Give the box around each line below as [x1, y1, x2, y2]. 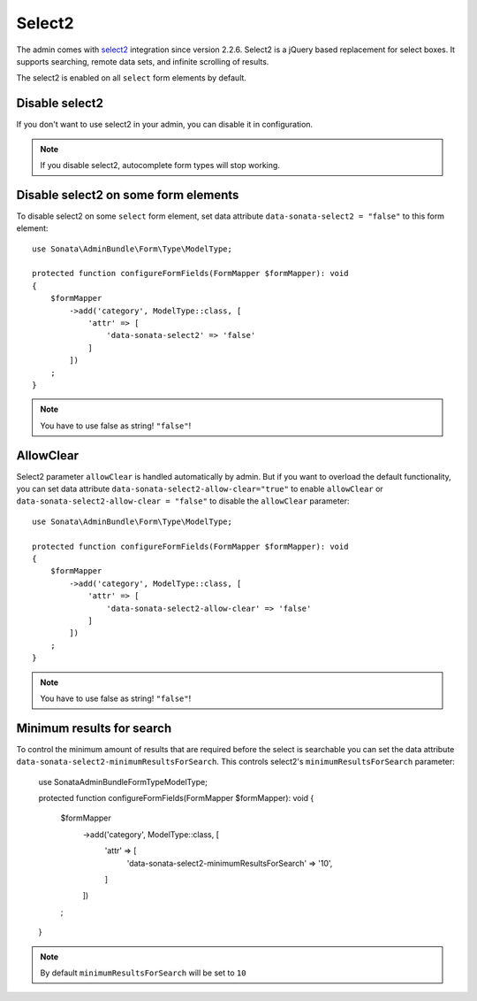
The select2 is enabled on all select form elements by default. [16, 73, 247, 83]
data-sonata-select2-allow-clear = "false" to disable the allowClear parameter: [16, 496, 350, 506]
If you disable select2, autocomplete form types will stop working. [40, 160, 280, 171]
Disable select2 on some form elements [16, 187, 239, 203]
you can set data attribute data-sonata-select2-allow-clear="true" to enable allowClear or [16, 483, 383, 495]
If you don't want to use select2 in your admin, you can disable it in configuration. [16, 119, 314, 130]
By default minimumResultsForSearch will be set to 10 [40, 967, 246, 978]
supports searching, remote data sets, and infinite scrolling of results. [16, 56, 269, 66]
